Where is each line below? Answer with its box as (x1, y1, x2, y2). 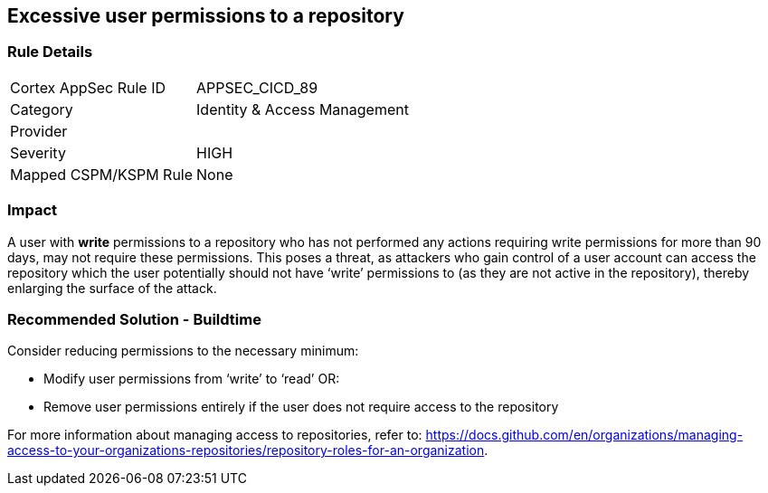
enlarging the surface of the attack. (7, 280, 217, 296)
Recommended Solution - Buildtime (7, 309, 261, 328)
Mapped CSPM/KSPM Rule (10, 165, 194, 184)
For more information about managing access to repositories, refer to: (7, 427, 422, 443)
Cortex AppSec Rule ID (10, 78, 166, 97)
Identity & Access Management (196, 100, 409, 119)
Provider (10, 121, 68, 140)
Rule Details (7, 43, 93, 62)
